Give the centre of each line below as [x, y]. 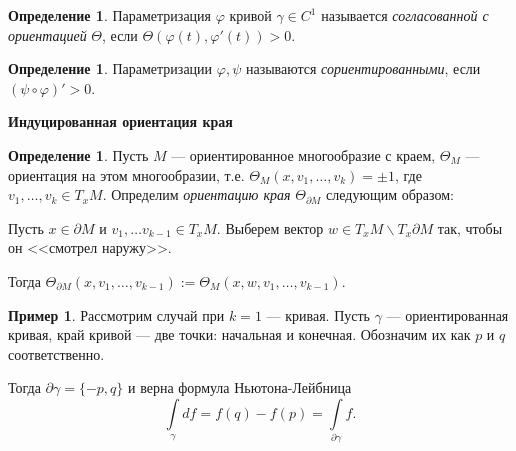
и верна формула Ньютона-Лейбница [240, 387]
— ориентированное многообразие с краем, [303, 154]
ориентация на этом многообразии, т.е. [126, 174]
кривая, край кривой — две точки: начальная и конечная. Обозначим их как [239, 334]
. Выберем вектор [270, 227]
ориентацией [47, 34]
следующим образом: [390, 194]
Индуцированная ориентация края [120, 121]
